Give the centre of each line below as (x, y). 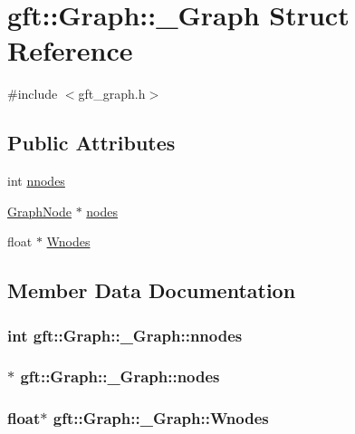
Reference (70, 50)
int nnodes (36, 181)
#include (33, 94)
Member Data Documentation (152, 290)
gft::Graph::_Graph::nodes (120, 376)
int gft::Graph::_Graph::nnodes (125, 335)
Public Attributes (91, 143)
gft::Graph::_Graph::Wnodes (161, 418)
